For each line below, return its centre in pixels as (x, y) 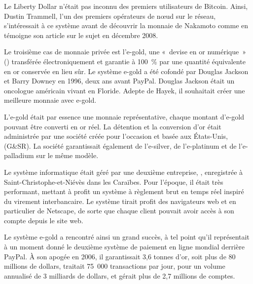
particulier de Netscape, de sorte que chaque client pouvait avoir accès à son (119, 211)
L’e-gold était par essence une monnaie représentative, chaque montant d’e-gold (124, 116)
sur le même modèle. (67, 155)
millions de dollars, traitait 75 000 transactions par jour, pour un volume (115, 266)
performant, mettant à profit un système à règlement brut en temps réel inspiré (124, 191)
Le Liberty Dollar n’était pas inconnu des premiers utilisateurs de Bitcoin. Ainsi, (126, 6)
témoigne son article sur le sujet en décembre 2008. (81, 35)
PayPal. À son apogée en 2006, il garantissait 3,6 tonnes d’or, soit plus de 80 (120, 256)
